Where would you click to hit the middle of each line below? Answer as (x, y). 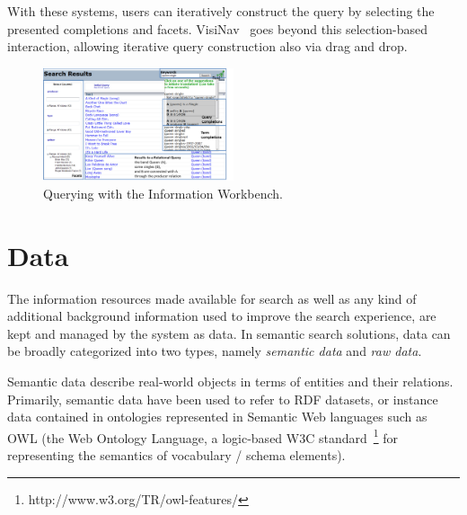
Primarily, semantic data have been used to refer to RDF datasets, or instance (223, 399)
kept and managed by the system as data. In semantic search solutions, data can (229, 333)
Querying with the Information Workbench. (163, 193)
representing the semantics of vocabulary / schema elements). (176, 454)
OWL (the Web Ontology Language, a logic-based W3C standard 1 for (203, 436)
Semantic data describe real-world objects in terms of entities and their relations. (230, 381)
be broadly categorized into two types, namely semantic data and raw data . (215, 351)
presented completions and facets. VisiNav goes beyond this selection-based (218, 28)
